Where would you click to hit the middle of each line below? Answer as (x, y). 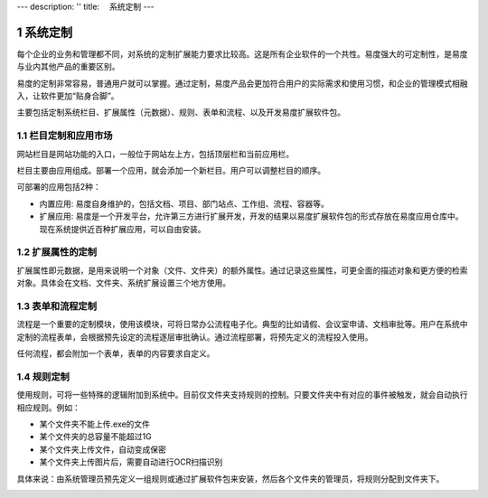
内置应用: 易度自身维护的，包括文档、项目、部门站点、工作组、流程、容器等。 (184, 203)
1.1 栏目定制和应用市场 (65, 136)
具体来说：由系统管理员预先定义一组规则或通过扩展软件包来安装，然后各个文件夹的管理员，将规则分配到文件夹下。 (230, 478)
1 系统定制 (45, 32)
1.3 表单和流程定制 (57, 305)
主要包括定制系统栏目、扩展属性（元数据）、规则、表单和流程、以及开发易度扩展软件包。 (181, 112)
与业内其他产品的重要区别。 (68, 67)
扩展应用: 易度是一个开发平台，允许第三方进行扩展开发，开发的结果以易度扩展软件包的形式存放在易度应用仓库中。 (251, 216)
